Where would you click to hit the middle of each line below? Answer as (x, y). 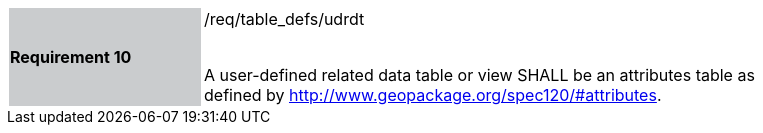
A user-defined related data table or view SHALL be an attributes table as (479, 75)
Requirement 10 (71, 57)
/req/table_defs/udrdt (284, 19)
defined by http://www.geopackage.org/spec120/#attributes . (433, 95)
